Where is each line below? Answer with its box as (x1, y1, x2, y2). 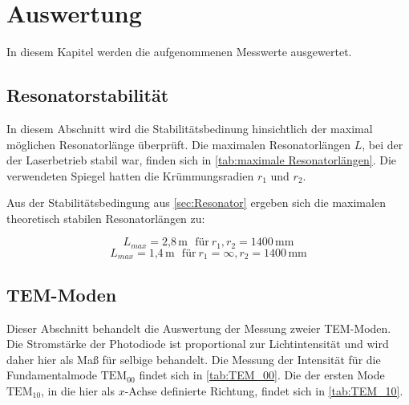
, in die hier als (41, 382, 115, 399)
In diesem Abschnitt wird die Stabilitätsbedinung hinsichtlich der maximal (6, 119, 373, 136)
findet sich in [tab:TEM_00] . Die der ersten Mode (139, 367, 385, 383)
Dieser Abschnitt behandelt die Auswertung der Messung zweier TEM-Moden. (6, 319, 391, 336)
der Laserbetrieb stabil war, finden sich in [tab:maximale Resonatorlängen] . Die (6, 152, 397, 168)
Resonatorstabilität (6, 83, 169, 107)
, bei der (362, 136, 403, 152)
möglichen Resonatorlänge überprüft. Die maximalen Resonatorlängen (6, 136, 351, 152)
